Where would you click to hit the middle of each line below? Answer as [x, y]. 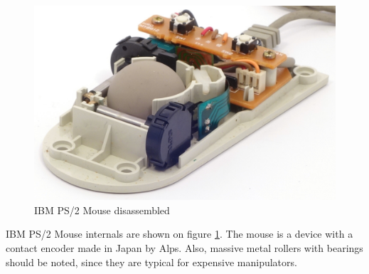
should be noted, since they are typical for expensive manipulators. [151, 262]
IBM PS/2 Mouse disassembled [102, 210]
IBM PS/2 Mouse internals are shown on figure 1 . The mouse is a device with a [180, 234]
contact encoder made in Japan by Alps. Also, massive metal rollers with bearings [184, 248]
